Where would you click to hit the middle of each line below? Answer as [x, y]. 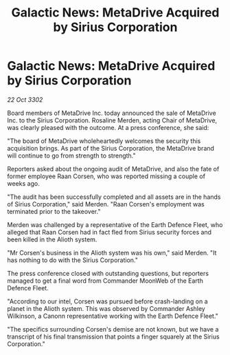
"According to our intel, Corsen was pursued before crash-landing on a [107, 301]
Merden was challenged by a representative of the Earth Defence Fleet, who [115, 224]
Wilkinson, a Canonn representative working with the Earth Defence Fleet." [113, 316]
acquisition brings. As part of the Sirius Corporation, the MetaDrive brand [111, 148]
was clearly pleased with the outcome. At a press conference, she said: [108, 127]
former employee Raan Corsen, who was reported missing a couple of [106, 176]
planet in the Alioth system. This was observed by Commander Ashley [106, 308]
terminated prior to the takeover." [54, 211]
